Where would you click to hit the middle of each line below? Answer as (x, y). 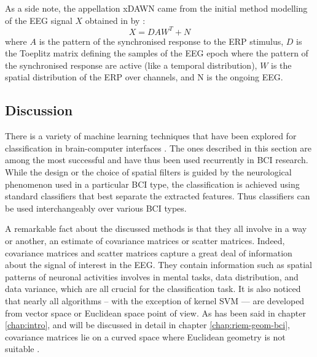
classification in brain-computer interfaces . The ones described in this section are (158, 148)
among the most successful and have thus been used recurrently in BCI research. (157, 160)
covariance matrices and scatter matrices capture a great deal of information (149, 252)
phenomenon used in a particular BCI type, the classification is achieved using (152, 184)
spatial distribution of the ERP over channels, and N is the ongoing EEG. (144, 77)
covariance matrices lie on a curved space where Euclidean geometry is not (145, 336)
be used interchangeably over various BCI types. (96, 208)
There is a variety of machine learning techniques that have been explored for (151, 136)
